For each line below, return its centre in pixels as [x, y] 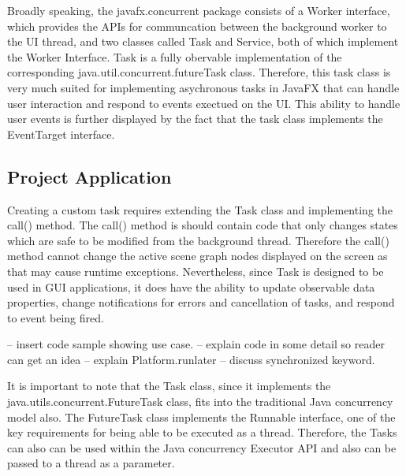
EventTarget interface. [61, 134]
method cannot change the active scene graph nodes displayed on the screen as [197, 256]
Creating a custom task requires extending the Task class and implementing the [200, 209]
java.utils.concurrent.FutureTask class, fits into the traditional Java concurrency [200, 402]
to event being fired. [56, 317]
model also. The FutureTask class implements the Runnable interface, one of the [201, 416]
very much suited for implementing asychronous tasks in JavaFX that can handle [203, 87]
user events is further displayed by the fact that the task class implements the [195, 119]
